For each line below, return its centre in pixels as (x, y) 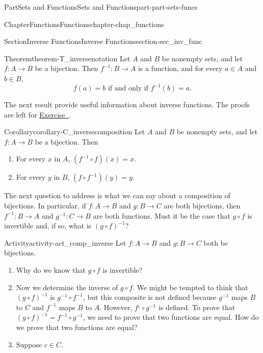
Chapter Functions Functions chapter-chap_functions (84, 24)
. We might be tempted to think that (190, 287)
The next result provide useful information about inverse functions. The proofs (127, 104)
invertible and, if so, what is (48, 226)
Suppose (29, 344)
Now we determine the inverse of (67, 287)
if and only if (128, 89)
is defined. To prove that (197, 307)
